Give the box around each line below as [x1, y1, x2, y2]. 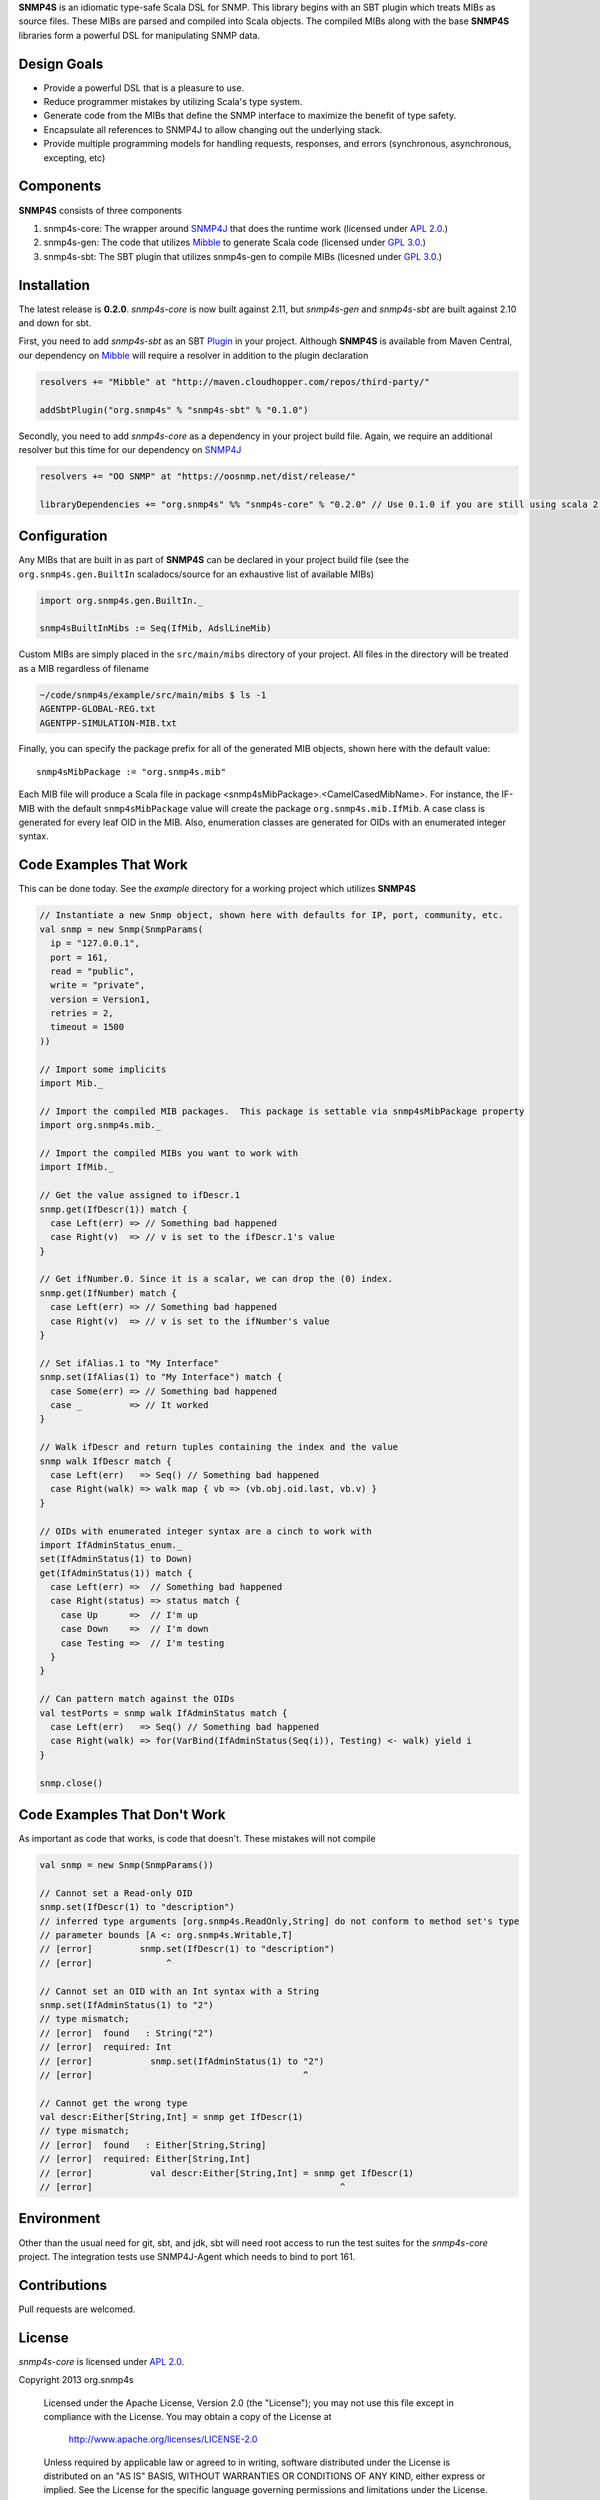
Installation [18, 276, 90, 294]
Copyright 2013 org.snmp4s [18, 2374, 134, 2386]
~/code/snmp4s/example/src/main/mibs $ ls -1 [39, 689, 267, 700]
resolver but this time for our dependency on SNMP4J [18, 443, 242, 455]
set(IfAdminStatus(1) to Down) [39, 1553, 194, 1565]
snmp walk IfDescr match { [39, 1455, 172, 1467]
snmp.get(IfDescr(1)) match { [39, 1203, 188, 1215]
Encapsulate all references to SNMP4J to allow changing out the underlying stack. [43, 123, 383, 135]
